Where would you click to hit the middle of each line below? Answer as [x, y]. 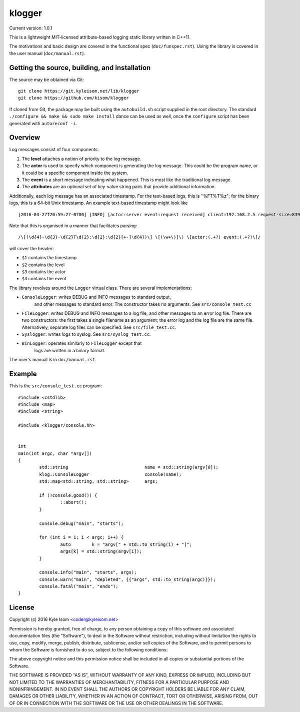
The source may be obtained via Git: [47, 80]
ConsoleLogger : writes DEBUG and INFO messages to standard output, [96, 297]
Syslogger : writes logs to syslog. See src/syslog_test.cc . [86, 334]
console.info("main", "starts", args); [88, 572]
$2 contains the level [43, 265]
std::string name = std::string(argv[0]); [129, 467]
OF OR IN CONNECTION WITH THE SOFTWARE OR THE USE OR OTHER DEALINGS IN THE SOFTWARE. [116, 703]
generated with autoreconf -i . [43, 123]
